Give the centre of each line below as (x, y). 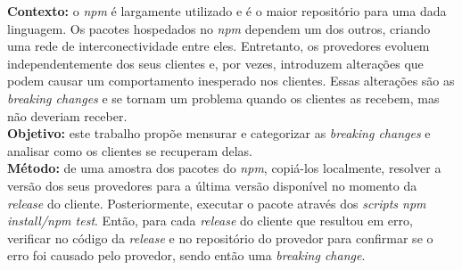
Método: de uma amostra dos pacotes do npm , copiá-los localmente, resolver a (224, 168)
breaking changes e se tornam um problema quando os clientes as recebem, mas (223, 98)
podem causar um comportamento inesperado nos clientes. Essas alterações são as (231, 81)
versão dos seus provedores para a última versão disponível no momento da (212, 185)
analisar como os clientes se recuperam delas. (130, 150)
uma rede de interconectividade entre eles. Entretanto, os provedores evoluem (219, 46)
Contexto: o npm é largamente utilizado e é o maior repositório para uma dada (227, 11)
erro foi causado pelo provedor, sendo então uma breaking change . (186, 255)
